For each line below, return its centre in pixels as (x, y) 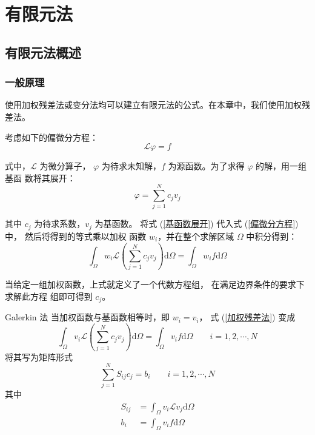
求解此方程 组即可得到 (49, 296)
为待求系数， (60, 224)
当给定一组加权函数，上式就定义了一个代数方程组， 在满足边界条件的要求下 (155, 284)
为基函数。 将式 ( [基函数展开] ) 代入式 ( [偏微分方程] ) (197, 224)
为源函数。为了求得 (206, 166)
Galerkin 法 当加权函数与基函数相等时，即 (87, 317)
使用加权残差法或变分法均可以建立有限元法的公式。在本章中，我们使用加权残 (157, 105)
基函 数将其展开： (40, 177)
